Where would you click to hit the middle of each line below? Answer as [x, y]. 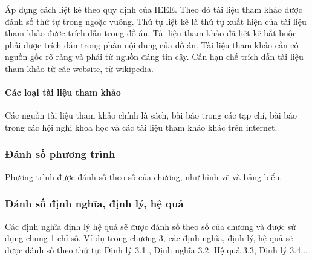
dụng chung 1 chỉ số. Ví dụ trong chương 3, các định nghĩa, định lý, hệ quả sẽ [149, 238]
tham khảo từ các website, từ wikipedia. [79, 68]
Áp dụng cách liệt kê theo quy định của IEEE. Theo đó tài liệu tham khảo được [154, 9]
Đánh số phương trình [60, 154]
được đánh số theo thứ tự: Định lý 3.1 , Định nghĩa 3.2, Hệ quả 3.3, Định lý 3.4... [156, 249]
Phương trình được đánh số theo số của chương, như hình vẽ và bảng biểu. [144, 176]
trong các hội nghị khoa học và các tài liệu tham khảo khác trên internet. [141, 127]
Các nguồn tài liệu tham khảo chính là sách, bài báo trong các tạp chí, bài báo [151, 115]
